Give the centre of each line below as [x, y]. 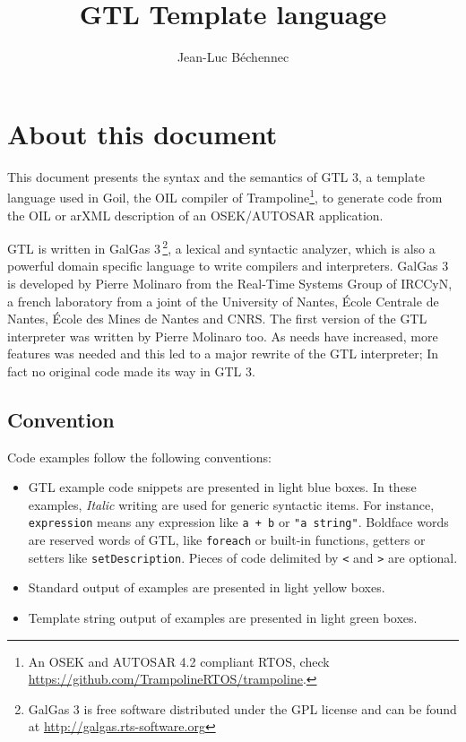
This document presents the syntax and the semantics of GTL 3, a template [216, 176]
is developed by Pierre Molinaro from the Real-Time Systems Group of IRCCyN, [230, 283]
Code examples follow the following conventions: [139, 457]
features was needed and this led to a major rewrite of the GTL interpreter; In [223, 354]
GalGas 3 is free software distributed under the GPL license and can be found [242, 708]
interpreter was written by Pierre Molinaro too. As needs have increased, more [223, 336]
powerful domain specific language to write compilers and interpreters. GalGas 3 [228, 266]
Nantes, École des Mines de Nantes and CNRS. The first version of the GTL [217, 319]
